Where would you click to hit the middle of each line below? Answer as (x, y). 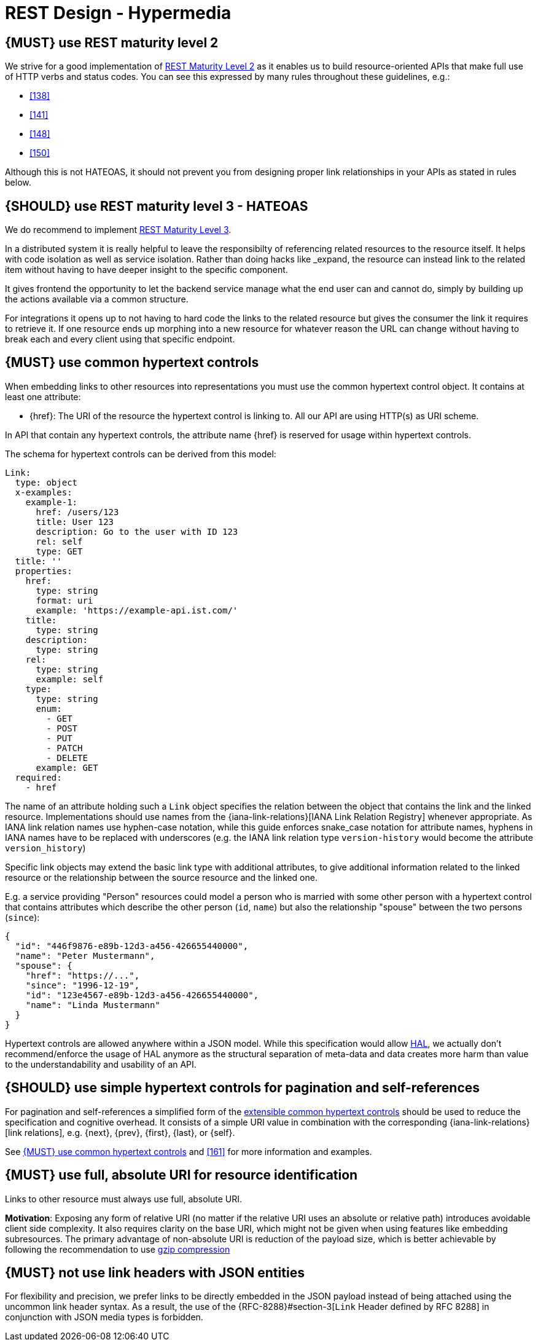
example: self (70, 679)
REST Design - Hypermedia (118, 13)
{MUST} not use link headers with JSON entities (155, 1272)
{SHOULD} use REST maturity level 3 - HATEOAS (157, 206)
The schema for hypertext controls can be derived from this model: (141, 454)
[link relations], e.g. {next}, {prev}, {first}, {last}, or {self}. (120, 1132)
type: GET (59, 551)
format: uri (64, 600)
